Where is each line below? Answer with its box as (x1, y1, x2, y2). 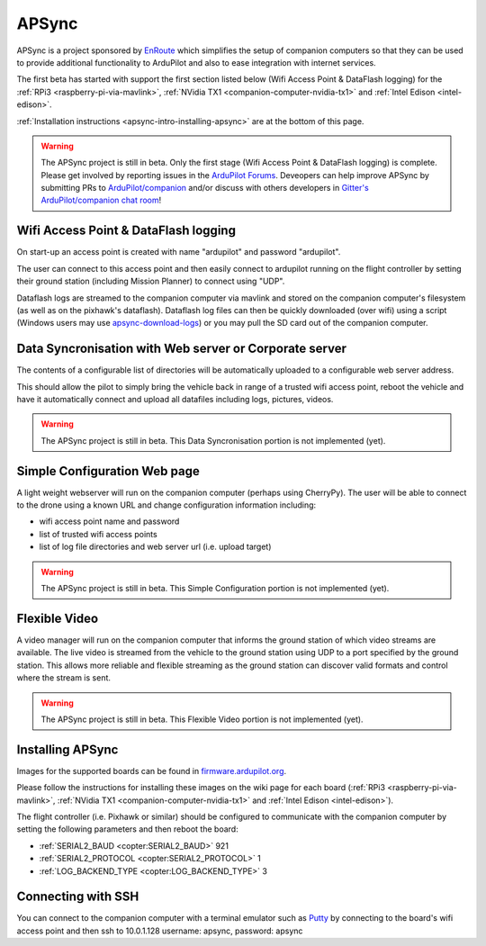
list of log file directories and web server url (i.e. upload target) (39, 541, 272, 553)
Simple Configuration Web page (16, 464, 200, 479)
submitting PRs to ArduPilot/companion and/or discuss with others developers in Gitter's (40, 183, 369, 194)
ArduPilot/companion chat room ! (40, 194, 162, 206)
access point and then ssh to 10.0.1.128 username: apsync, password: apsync (16, 925, 303, 936)
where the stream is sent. (16, 672, 112, 683)
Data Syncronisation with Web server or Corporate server (16, 341, 346, 356)
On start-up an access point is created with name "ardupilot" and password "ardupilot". (16, 247, 341, 257)
